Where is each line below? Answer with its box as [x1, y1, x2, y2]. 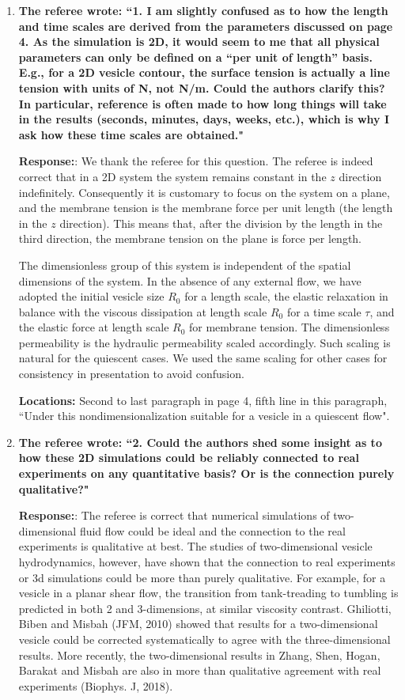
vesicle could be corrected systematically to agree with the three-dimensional [18, 630, 391, 647]
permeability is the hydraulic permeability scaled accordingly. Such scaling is [18, 334, 391, 350]
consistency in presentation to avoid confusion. [18, 365, 244, 382]
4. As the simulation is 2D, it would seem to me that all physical [18, 33, 380, 50]
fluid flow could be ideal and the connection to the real [79, 522, 346, 539]
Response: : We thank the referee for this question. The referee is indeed [18, 153, 373, 169]
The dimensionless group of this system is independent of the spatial [18, 256, 351, 273]
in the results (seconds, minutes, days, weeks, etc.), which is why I [18, 111, 389, 127]
